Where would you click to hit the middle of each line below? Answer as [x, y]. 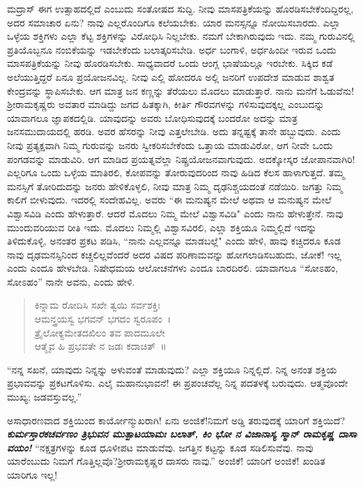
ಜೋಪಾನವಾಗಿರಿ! [328, 159]
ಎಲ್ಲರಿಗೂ [22, 172]
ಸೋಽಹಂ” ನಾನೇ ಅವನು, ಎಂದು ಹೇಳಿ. [71, 281]
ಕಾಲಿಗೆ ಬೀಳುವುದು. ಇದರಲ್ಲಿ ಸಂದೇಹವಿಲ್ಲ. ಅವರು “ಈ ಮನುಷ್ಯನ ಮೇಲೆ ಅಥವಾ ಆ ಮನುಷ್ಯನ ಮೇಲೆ [169, 200]
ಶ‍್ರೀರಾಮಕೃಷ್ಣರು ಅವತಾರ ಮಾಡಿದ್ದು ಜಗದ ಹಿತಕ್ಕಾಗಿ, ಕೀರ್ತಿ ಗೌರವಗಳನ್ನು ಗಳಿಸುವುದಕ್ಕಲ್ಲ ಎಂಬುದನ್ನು [166, 104]
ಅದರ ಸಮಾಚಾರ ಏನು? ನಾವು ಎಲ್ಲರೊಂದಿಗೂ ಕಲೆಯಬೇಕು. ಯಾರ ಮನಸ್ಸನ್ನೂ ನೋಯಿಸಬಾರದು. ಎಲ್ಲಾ [174, 22]
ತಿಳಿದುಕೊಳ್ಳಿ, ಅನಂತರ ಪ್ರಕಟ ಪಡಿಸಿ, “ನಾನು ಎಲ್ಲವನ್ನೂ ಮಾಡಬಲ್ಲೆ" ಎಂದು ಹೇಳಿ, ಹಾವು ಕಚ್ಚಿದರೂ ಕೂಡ [174, 241]
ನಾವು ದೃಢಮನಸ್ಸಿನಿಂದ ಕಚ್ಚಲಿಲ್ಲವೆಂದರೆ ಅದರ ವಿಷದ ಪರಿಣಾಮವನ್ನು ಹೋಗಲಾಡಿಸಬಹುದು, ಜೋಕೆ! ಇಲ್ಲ [174, 254]
